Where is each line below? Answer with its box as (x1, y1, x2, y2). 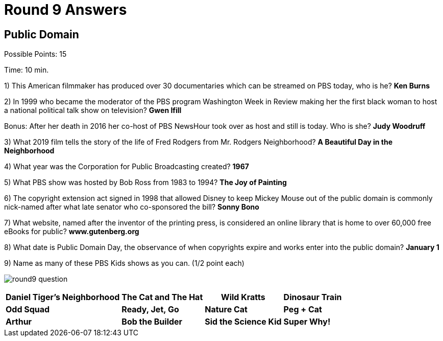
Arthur (6, 316, 32, 327)
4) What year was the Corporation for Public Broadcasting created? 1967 (4, 162, 249, 171)
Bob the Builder (121, 316, 183, 327)
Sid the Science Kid (205, 316, 282, 327)
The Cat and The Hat (121, 292, 203, 303)
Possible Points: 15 (4, 50, 67, 59)
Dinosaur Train (283, 292, 342, 303)
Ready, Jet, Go (121, 304, 179, 315)
